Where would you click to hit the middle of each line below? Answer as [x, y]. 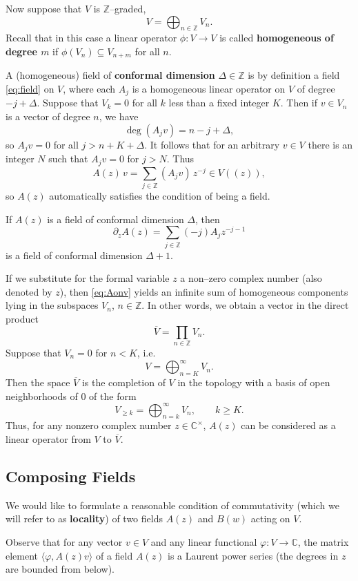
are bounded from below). [60, 569]
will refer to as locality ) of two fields [84, 518]
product [22, 318]
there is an [330, 144]
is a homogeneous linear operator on [209, 89]
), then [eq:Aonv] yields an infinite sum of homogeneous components [204, 291]
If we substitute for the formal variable [88, 278]
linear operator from [48, 438]
